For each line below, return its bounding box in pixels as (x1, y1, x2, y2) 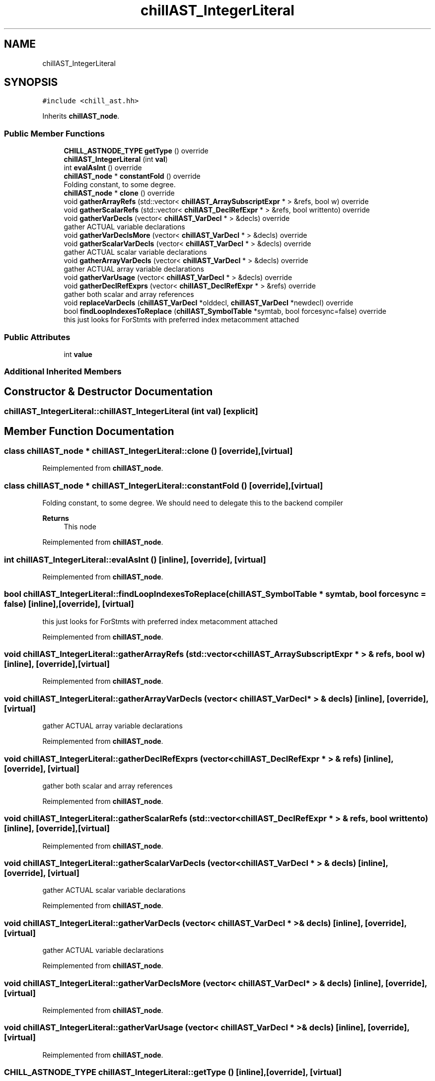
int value (64, 350, 92, 359)
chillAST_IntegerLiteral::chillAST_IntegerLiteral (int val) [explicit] (4, 406, 258, 417)
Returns (42, 514, 69, 523)
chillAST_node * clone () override (64, 189, 175, 198)
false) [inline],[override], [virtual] (4, 599, 134, 609)
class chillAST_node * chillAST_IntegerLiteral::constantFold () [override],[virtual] (4, 480, 323, 491)
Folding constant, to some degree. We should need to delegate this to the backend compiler (42, 499, 343, 507)
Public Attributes (4, 332, 71, 342)
